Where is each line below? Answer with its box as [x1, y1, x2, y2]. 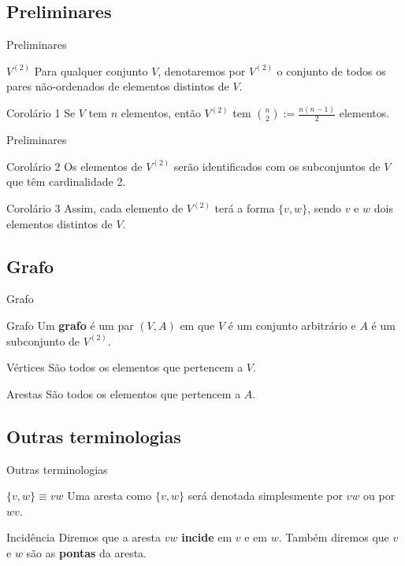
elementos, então [121, 105, 201, 121]
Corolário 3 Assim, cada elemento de [6, 200, 184, 216]
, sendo [307, 200, 341, 216]
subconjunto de [6, 332, 80, 349]
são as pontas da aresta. [26, 545, 147, 561]
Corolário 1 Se [6, 105, 76, 121]
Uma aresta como [67, 487, 152, 504]
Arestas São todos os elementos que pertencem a [6, 385, 241, 401]
